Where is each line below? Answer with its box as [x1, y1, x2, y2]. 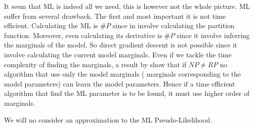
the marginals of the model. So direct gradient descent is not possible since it [4, 40, 238, 50]
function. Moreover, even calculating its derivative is [4, 30, 162, 40]
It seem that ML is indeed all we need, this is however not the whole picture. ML [4, 1, 250, 11]
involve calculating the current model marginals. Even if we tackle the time [4, 49, 232, 59]
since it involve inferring [176, 30, 250, 40]
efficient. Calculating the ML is [4, 20, 98, 31]
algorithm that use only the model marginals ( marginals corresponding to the [4, 69, 241, 79]
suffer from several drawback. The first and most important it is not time [4, 10, 226, 21]
